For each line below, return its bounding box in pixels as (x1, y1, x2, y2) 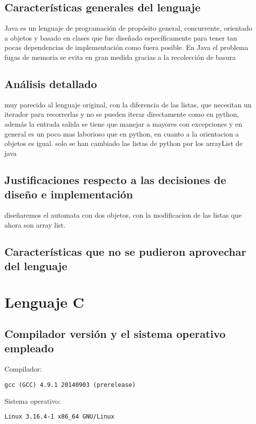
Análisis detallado (4, 76, 97, 91)
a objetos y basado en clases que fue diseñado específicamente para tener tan (4, 32, 237, 43)
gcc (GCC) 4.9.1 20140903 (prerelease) (4, 381, 136, 388)
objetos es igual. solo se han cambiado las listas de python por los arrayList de (4, 138, 243, 148)
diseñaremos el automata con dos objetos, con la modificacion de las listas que (4, 209, 242, 220)
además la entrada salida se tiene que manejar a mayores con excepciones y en (4, 118, 242, 129)
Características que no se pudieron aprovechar (4, 243, 247, 259)
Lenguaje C (4, 292, 85, 312)
